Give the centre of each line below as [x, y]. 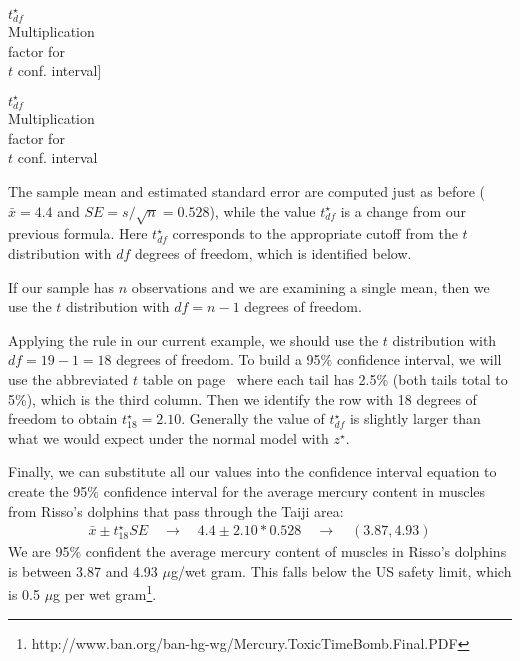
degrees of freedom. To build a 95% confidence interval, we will [309, 359]
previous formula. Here [78, 233]
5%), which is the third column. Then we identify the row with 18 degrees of [242, 398]
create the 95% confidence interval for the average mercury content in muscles [247, 490]
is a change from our [403, 210]
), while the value [262, 210]
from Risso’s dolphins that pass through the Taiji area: [176, 510]
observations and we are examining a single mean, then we [310, 286]
